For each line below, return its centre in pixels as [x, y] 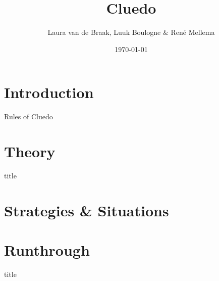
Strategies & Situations [87, 210]
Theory [30, 151]
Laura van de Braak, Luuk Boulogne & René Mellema [131, 32]
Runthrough [47, 250]
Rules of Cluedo [29, 116]
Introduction [49, 92]
